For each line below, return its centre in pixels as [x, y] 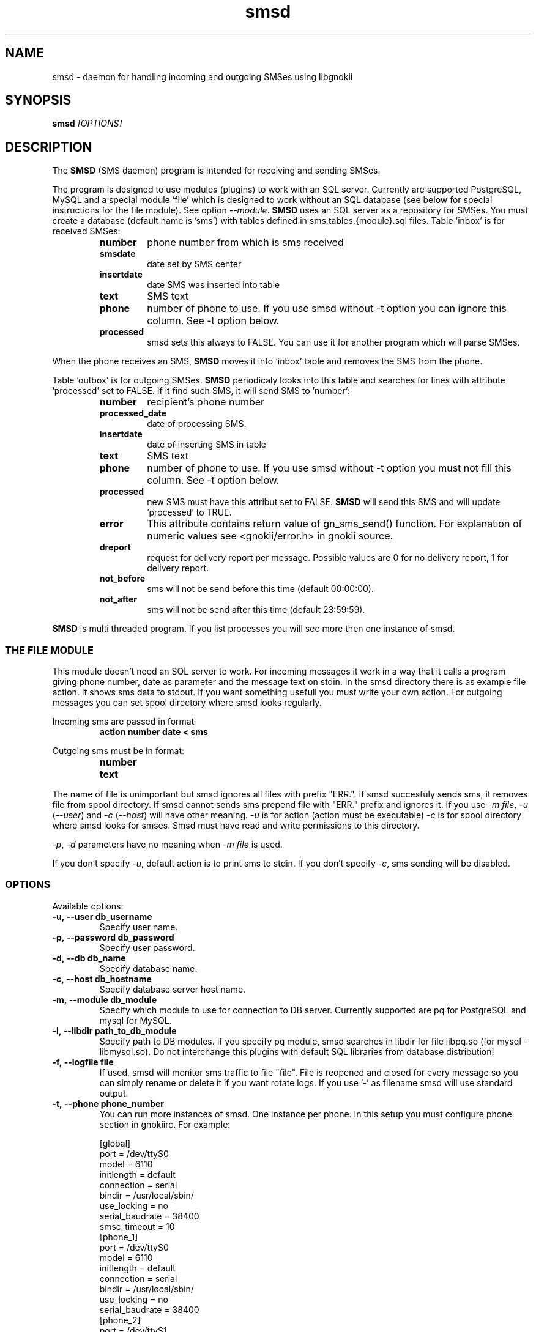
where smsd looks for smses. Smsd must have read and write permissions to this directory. [236, 826]
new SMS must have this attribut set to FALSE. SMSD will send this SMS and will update [324, 502]
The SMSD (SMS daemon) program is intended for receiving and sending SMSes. [216, 171]
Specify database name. [148, 968]
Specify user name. [139, 927]
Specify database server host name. [173, 989]
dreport [115, 547]
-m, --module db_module [104, 999]
